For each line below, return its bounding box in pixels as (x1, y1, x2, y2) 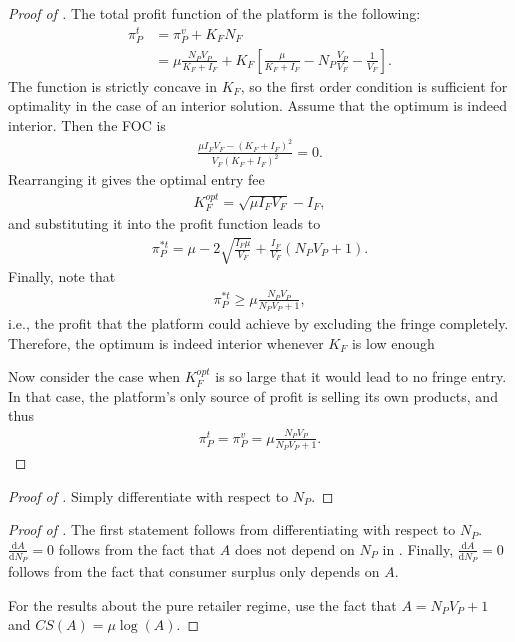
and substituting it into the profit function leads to (8, 213, 321, 234)
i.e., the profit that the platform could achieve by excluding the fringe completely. (8, 313, 509, 334)
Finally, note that (8, 266, 116, 287)
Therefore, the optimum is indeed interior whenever (8, 332, 324, 353)
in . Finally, (382, 538, 454, 559)
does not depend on (234, 538, 355, 559)
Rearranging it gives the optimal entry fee (8, 169, 265, 190)
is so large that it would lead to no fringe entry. (215, 366, 507, 387)
